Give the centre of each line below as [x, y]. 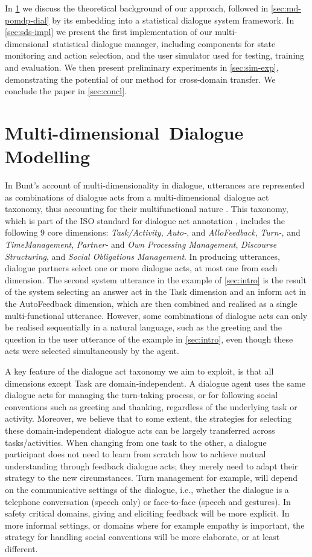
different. [21, 548]
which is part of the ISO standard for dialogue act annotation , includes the [145, 220]
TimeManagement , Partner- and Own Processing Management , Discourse [141, 244]
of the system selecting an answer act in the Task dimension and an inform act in [156, 291]
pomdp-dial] [27, 20]
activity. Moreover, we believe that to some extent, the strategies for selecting [148, 418]
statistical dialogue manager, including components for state [164, 43]
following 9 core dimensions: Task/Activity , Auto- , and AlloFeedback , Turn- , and [153, 232]
